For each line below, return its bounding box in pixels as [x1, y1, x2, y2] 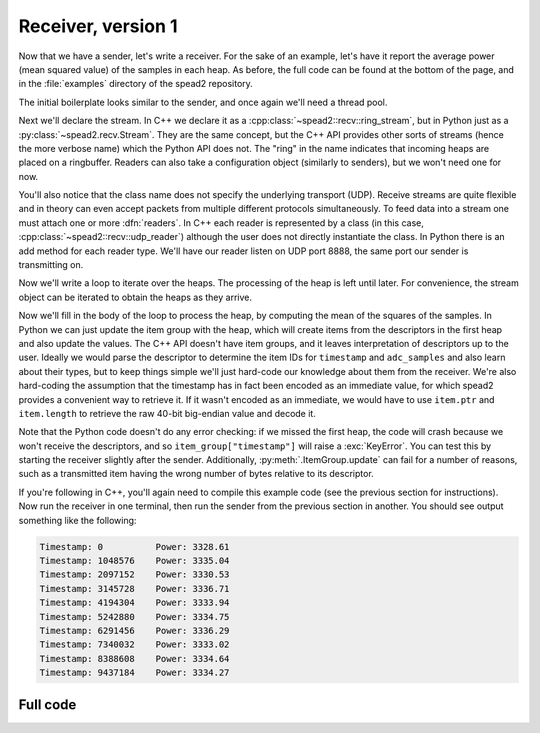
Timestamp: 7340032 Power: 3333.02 [39, 639, 230, 650]
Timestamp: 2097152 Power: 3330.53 [39, 569, 230, 580]
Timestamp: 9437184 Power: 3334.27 [39, 667, 230, 679]
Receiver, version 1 [18, 15, 179, 37]
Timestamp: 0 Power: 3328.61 [39, 541, 230, 552]
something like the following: [18, 514, 137, 526]
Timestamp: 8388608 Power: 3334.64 [39, 653, 230, 664]
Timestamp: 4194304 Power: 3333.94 [39, 597, 230, 609]
